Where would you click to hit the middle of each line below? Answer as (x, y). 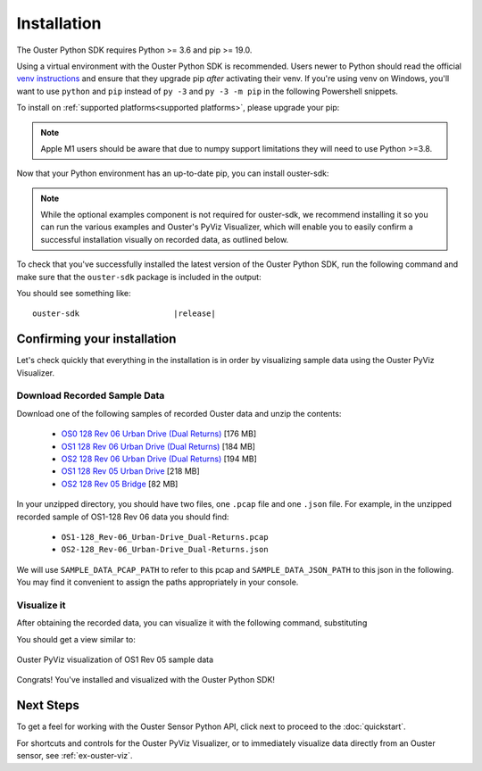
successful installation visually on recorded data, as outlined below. (165, 239)
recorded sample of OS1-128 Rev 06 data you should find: (123, 517)
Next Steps (48, 705)
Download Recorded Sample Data (91, 395)
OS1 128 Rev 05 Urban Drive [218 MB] (130, 471)
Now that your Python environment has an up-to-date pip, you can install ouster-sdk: (173, 173)
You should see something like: (74, 294)
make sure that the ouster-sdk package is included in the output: (139, 277)
